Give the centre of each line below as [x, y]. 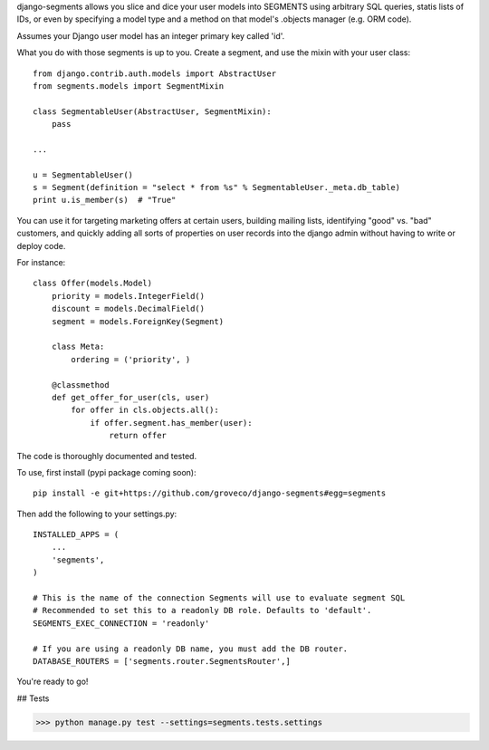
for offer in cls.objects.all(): [145, 410]
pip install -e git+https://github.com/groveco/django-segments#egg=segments [210, 493]
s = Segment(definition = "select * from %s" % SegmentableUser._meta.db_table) [217, 187]
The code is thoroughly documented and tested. [107, 456]
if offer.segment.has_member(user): [171, 423]
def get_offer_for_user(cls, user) [130, 397]
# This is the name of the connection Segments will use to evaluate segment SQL [219, 598]
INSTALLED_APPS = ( [76, 535]
